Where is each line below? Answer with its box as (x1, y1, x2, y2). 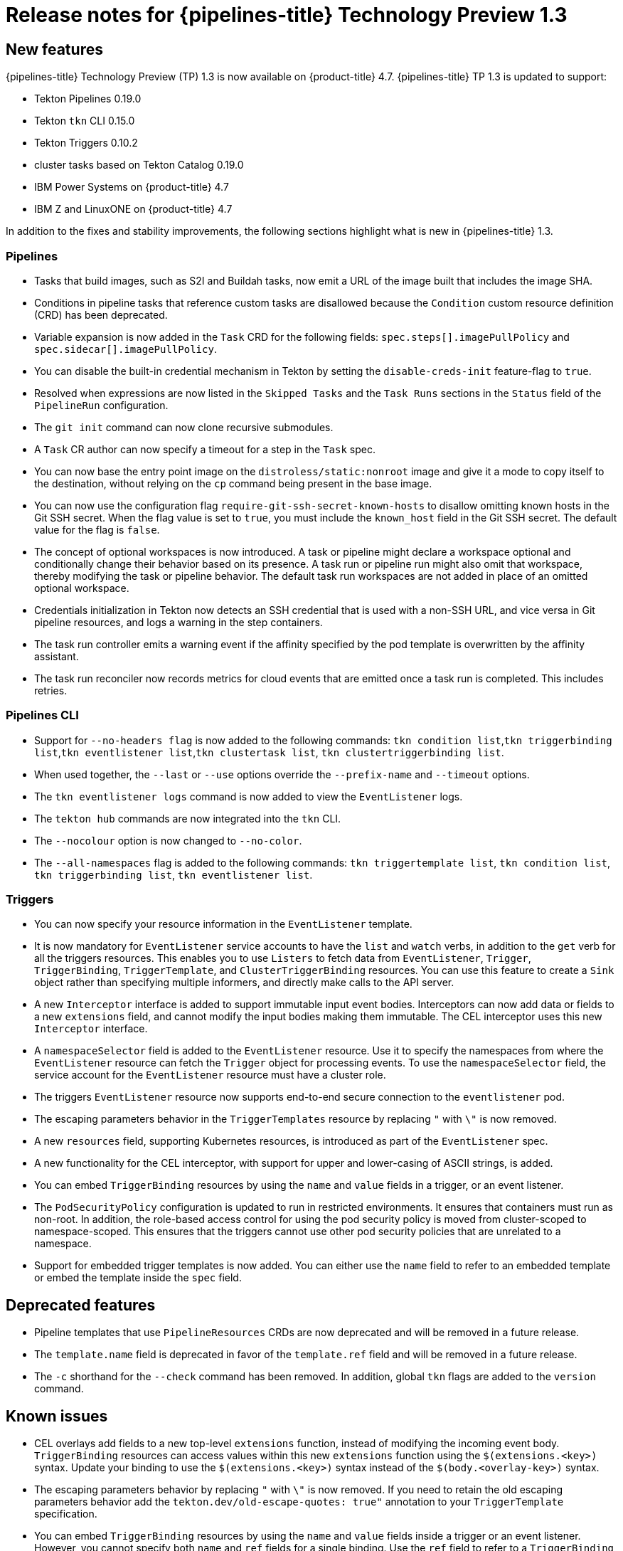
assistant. (34, 650, 79, 662)
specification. (34, 1508, 97, 1520)
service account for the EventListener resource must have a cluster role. (34, 1069, 386, 1081)
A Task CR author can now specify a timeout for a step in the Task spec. (34, 443, 376, 455)
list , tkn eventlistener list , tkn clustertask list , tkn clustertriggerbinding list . (34, 746, 504, 758)
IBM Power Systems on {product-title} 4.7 (34, 181, 229, 194)
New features (6, 40, 103, 58)
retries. (34, 684, 68, 697)
